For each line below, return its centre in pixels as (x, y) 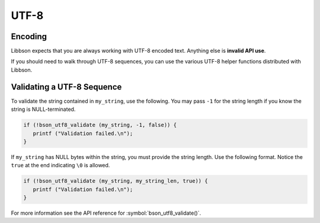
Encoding (29, 36)
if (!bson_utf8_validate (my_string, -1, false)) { (100, 125)
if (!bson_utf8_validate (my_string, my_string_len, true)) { (116, 181)
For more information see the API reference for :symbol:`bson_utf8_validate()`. (106, 213)
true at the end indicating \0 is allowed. (60, 165)
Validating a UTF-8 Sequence (66, 87)
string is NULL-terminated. (43, 109)
